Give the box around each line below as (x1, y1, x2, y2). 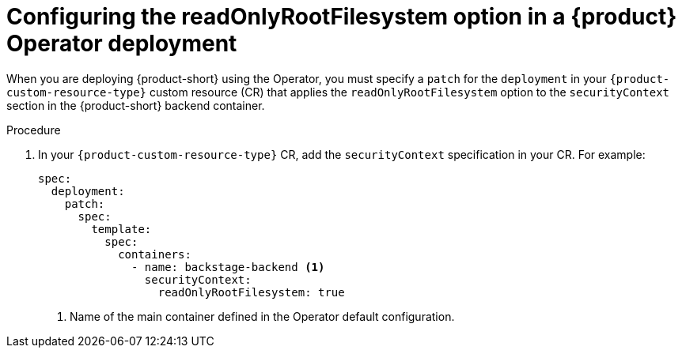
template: (91, 222, 152, 235)
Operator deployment (6, 30, 237, 57)
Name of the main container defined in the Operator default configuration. (70, 309, 455, 323)
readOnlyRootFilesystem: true (157, 285, 345, 299)
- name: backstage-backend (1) (131, 260, 325, 273)
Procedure (6, 122, 61, 137)
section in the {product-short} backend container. (6, 98, 265, 112)
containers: (118, 247, 191, 261)
